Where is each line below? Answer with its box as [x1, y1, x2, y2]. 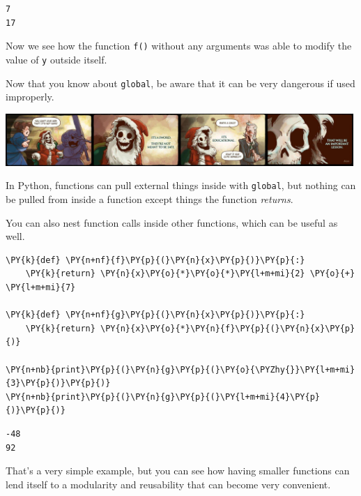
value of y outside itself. [6, 52, 107, 66]
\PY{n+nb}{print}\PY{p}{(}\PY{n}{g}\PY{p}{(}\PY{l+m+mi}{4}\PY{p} [6, 391, 321, 402]
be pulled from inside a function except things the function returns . [6, 192, 293, 206]
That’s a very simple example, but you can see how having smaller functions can [6, 463, 350, 478]
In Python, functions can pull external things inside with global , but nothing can [6, 178, 356, 193]
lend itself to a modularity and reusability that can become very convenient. [6, 476, 331, 491]
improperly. [6, 89, 54, 104]
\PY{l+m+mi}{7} [6, 283, 76, 292]
